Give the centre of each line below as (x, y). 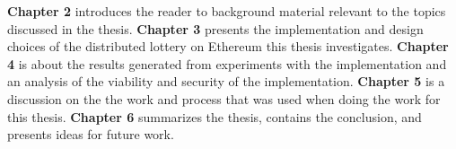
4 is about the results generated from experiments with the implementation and (227, 63)
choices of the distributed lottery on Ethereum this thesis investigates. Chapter (228, 46)
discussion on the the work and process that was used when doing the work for (224, 98)
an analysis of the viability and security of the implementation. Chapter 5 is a (226, 81)
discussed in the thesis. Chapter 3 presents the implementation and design (215, 28)
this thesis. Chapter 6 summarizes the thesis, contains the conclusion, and (215, 116)
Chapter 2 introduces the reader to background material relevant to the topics (227, 11)
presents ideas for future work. (91, 134)
